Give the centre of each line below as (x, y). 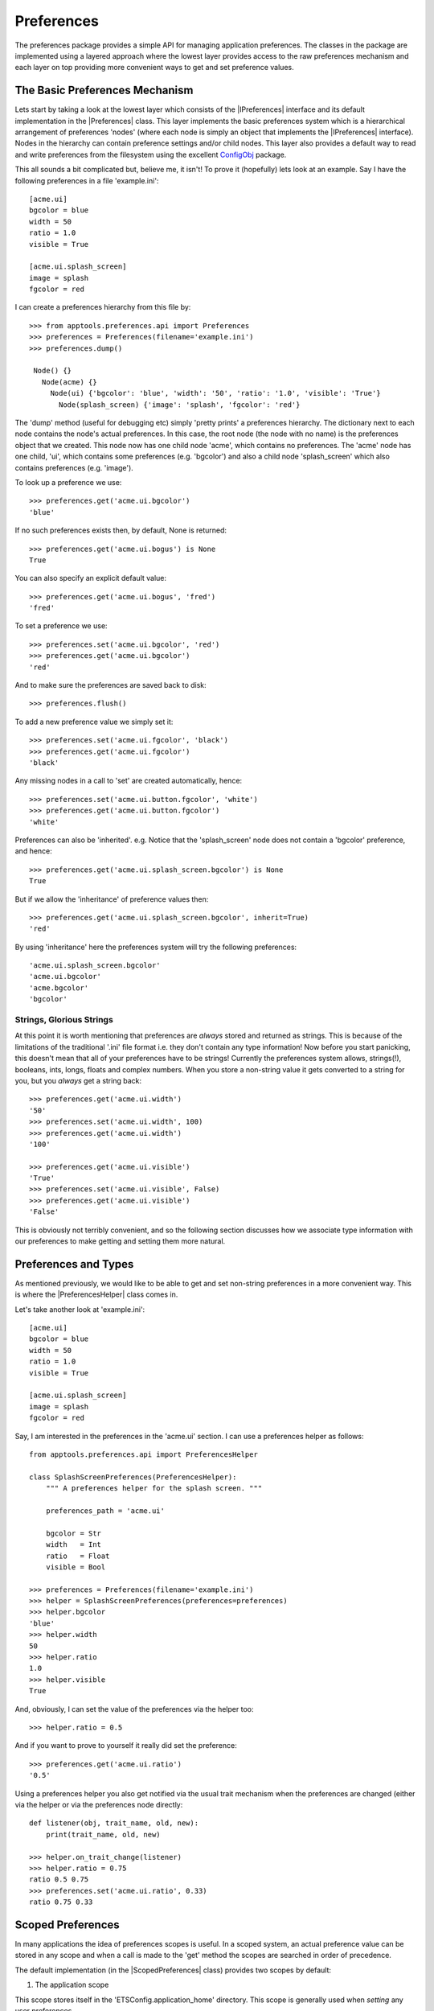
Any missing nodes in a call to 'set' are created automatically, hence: (129, 781)
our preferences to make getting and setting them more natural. (120, 1241)
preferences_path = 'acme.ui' (105, 1511)
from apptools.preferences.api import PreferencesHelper (144, 1455)
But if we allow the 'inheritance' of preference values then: (112, 899)
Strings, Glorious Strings (64, 1020)
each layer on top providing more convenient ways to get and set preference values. (154, 68)
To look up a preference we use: (68, 482)
